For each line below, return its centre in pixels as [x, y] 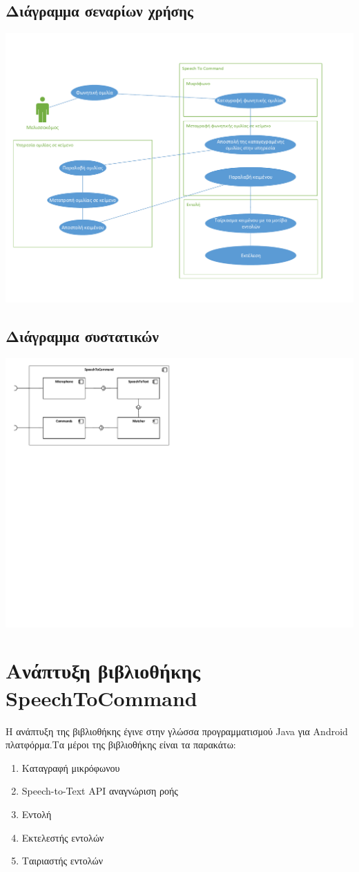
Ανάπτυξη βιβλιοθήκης [103, 671]
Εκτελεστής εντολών [63, 837]
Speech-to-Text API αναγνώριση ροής [100, 791]
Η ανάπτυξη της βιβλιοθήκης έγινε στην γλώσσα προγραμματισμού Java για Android [177, 731]
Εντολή [37, 814]
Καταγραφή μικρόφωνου [71, 767]
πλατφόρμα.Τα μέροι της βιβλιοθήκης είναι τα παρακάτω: [121, 745]
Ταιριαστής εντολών [62, 861]
